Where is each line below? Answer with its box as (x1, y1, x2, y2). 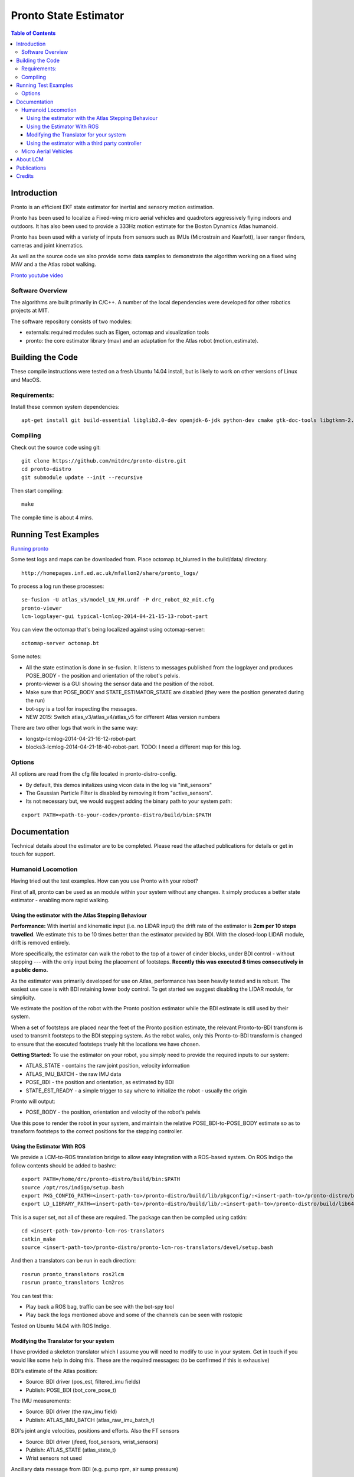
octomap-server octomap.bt (21, 640, 100, 646)
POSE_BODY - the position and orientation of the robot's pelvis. (25, 672, 180, 679)
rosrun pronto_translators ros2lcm (21, 1271, 124, 1277)
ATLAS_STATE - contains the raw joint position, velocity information (25, 1062, 190, 1069)
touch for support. (11, 851, 55, 858)
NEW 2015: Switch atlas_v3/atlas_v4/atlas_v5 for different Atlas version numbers (25, 714, 221, 720)
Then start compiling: (11, 487, 63, 494)
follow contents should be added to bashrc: (11, 1162, 117, 1169)
